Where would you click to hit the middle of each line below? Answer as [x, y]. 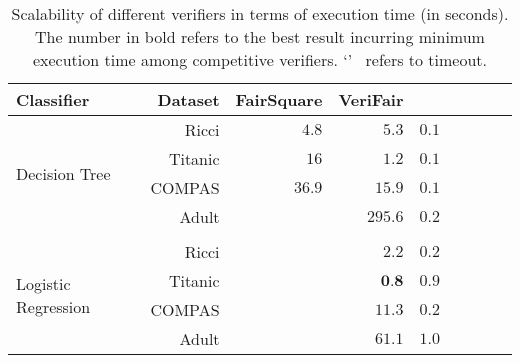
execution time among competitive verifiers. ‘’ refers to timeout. [260, 59]
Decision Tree [63, 173]
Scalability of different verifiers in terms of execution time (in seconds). [260, 13]
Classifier [53, 99]
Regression [53, 306]
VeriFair [371, 99]
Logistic [43, 283]
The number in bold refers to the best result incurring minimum [260, 36]
